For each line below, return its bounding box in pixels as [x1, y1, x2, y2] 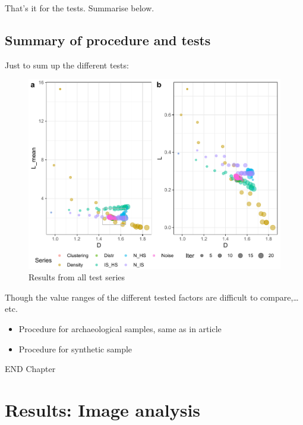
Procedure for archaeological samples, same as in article [18, 323, 222, 335]
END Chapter [5, 362, 56, 375]
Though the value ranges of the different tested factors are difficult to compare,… [5, 290, 299, 303]
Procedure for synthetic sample [18, 342, 132, 355]
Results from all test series [29, 271, 125, 283]
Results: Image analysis [5, 398, 201, 422]
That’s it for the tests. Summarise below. [5, 2, 154, 14]
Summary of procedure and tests [5, 30, 211, 49]
